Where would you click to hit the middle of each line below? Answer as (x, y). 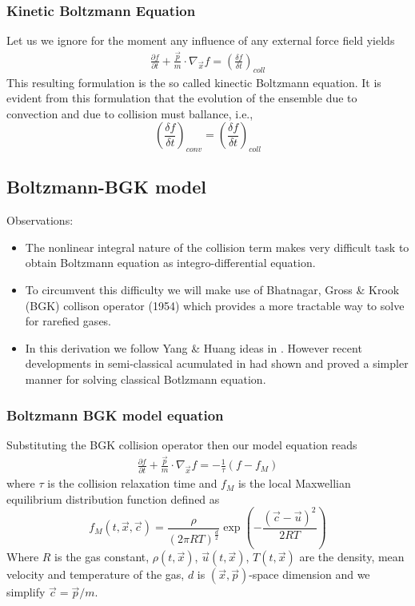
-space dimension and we (309, 574)
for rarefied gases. (68, 321)
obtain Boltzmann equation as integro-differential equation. (170, 263)
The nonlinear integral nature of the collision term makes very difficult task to (217, 247)
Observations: (40, 220)
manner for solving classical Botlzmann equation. (146, 379)
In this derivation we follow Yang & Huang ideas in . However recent (194, 347)
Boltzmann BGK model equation (115, 415)
